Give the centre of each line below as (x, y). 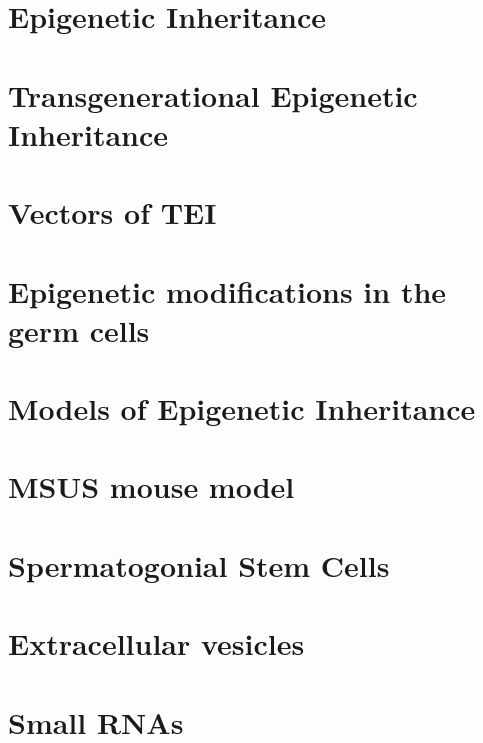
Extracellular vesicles (156, 643)
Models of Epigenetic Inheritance (242, 408)
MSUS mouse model (151, 486)
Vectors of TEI (112, 212)
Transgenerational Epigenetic (213, 94)
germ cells (79, 329)
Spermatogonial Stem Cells (199, 564)
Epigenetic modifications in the (227, 290)
